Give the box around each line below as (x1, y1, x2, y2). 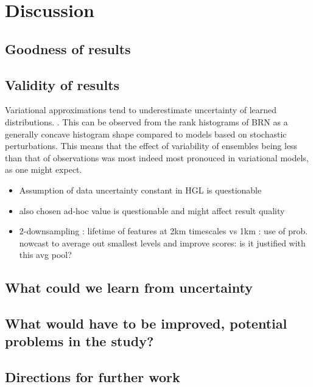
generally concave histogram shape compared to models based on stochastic (5, 127, 287, 140)
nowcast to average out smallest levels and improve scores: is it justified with (19, 236, 306, 249)
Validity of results (5, 75, 120, 94)
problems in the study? (5, 332, 154, 350)
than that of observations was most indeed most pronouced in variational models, (5, 151, 309, 164)
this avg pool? (19, 248, 72, 261)
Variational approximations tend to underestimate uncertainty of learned (5, 103, 277, 116)
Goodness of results (5, 39, 131, 58)
